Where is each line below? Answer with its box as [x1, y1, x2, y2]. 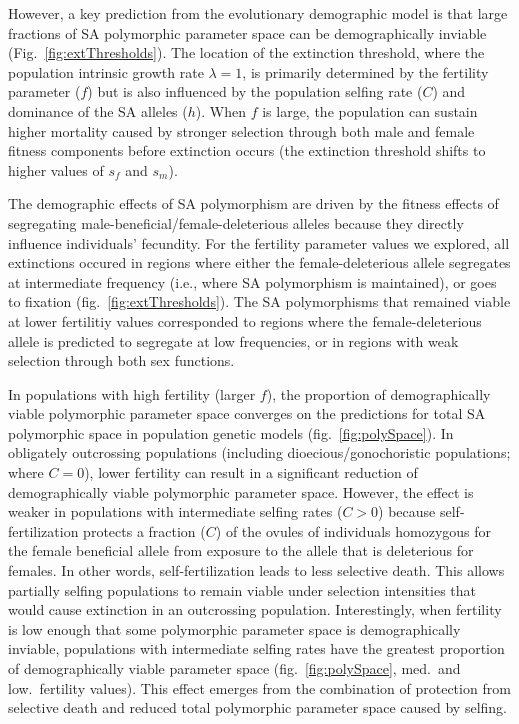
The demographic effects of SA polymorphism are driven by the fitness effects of [8, 193, 499, 214]
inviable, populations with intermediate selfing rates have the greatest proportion [8, 638, 505, 659]
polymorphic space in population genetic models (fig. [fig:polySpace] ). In [8, 422, 454, 443]
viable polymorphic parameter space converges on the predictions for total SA [8, 403, 486, 424]
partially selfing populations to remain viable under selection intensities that [8, 579, 476, 600]
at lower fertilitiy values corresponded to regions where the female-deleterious [8, 310, 482, 331]
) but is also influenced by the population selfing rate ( [87, 81, 423, 102]
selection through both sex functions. [8, 350, 235, 371]
